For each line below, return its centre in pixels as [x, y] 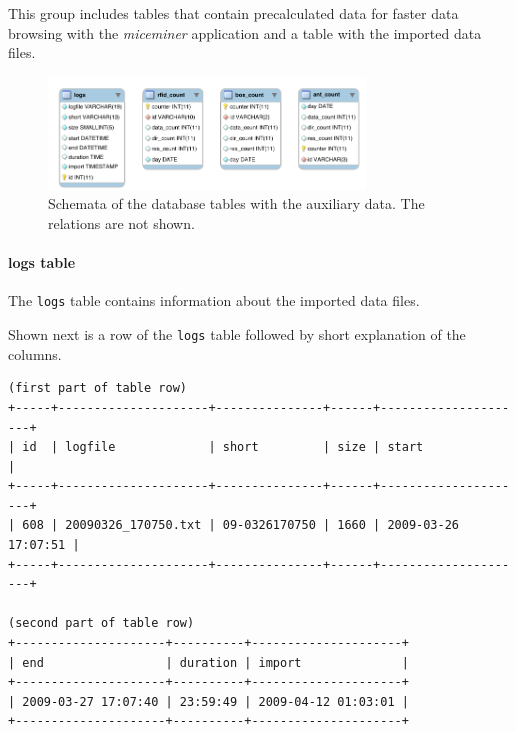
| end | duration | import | [208, 662]
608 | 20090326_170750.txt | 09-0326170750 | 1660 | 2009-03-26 [241, 525]
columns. [35, 353]
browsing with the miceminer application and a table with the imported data [245, 32]
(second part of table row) [101, 623]
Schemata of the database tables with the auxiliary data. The [236, 203]
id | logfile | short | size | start [223, 447]
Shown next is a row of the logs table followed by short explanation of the [237, 334]
